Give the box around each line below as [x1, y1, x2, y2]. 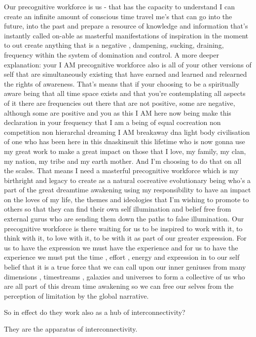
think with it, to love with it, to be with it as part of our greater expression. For [4, 233, 247, 243]
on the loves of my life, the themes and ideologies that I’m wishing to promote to [4, 194, 249, 204]
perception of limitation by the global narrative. [4, 290, 149, 301]
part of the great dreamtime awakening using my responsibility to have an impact [4, 184, 251, 195]
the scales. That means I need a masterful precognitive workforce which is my [4, 165, 239, 176]
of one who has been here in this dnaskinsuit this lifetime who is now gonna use [4, 136, 245, 147]
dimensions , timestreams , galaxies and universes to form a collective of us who [4, 271, 245, 281]
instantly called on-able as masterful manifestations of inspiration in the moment [4, 30, 249, 40]
